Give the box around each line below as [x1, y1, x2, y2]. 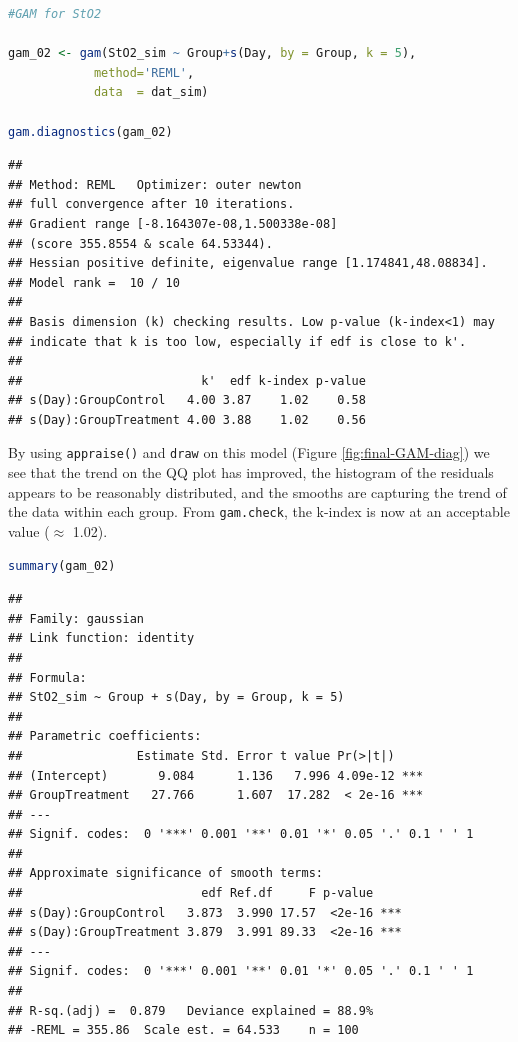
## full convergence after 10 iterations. [8, 197, 295, 212]
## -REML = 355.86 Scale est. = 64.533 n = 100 [8, 1023, 359, 1038]
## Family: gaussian [8, 611, 145, 626]
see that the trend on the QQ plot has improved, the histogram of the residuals [8, 462, 494, 483]
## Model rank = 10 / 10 [8, 275, 180, 290]
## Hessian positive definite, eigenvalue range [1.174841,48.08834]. [8, 256, 488, 271]
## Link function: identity [8, 631, 195, 646]
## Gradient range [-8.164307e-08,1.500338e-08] [8, 216, 338, 231]
